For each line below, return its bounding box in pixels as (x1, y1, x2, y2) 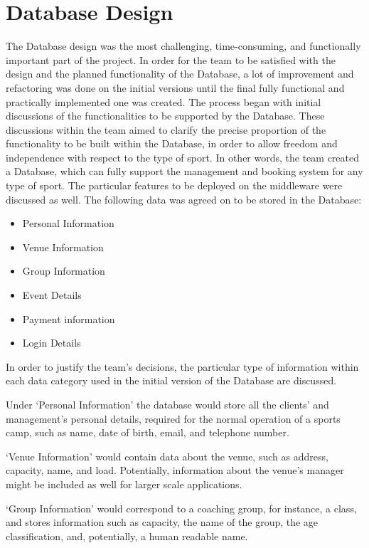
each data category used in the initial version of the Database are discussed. (6, 373, 337, 388)
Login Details (22, 335, 81, 350)
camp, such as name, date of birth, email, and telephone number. (6, 425, 289, 440)
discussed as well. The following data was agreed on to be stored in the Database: (6, 191, 362, 206)
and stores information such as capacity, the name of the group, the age (6, 515, 319, 529)
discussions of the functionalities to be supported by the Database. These (6, 108, 325, 123)
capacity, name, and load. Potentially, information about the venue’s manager (6, 463, 344, 478)
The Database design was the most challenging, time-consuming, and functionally (6, 38, 361, 53)
